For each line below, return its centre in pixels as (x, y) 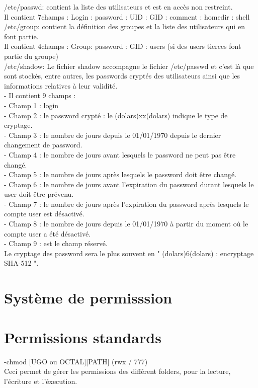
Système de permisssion (88, 298)
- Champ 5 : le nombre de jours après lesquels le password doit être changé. (120, 174)
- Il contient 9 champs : (40, 95)
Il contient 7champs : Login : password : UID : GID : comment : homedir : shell (127, 16)
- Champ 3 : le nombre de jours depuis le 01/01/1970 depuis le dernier (113, 135)
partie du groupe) (31, 56)
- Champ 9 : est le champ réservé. (56, 243)
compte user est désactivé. (44, 214)
